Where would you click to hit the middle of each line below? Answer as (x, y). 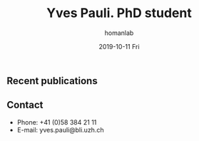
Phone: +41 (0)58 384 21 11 (57, 122)
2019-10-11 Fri (119, 46)
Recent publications (52, 81)
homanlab (119, 33)
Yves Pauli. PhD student (119, 13)
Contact (25, 105)
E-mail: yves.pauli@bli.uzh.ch (60, 130)
